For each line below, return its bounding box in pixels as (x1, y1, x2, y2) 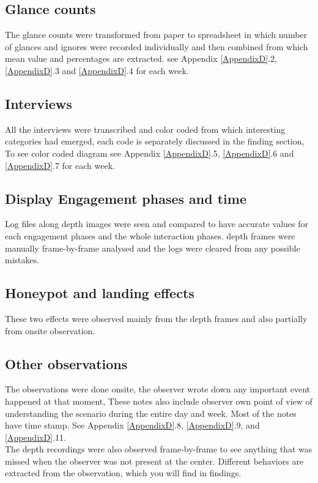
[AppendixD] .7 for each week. (5, 159, 115, 171)
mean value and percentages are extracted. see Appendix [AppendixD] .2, (5, 52, 277, 65)
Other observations (5, 354, 128, 373)
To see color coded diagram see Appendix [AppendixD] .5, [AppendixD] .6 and (5, 146, 294, 159)
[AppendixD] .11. (5, 430, 66, 443)
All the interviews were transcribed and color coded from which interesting (5, 122, 286, 135)
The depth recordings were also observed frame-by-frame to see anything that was (5, 443, 312, 455)
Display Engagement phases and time (5, 189, 246, 208)
